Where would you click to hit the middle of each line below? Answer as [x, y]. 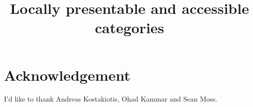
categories [129, 27]
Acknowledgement [67, 75]
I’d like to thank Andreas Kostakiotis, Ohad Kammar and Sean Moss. [111, 98]
